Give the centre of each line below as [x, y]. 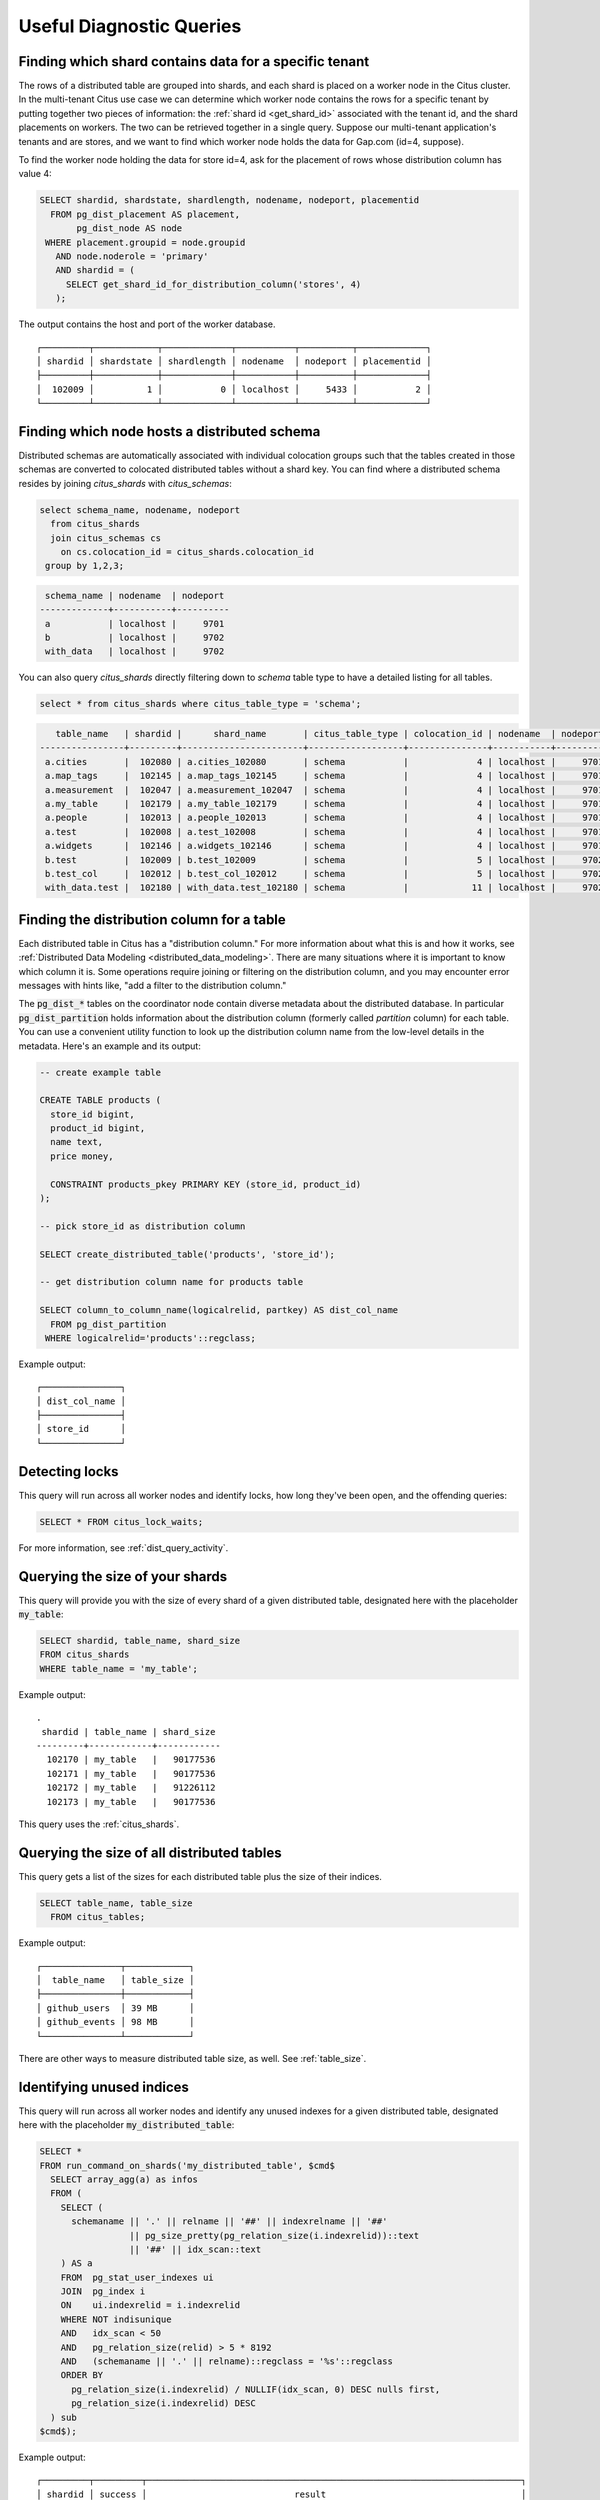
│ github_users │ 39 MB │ [115, 2008]
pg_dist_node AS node [129, 228]
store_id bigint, [92, 1114]
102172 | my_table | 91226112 [131, 1788]
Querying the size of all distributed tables [150, 1852]
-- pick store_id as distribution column [142, 1226]
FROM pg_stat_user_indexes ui [137, 2277]
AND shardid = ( [95, 270]
